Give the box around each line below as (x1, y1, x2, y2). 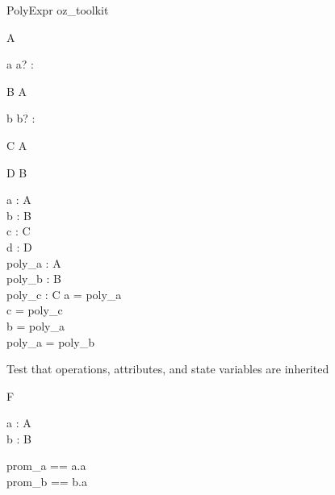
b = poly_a (6, 317, 65, 334)
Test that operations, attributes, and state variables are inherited (6, 360, 329, 377)
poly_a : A (6, 254, 61, 271)
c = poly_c (6, 302, 63, 318)
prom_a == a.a (6, 457, 86, 474)
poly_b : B (6, 270, 61, 287)
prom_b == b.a (6, 473, 88, 490)
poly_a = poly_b (6, 333, 94, 350)
